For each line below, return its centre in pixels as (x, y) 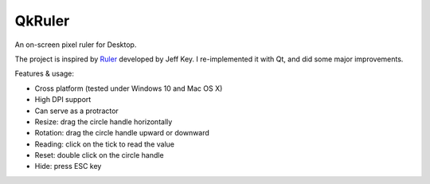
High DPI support (63, 100)
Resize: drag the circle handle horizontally (104, 121)
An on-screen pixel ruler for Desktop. (76, 45)
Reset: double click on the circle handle (99, 155)
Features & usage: (45, 74)
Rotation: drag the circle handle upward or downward (122, 133)
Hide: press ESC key (68, 166)
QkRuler (42, 21)
